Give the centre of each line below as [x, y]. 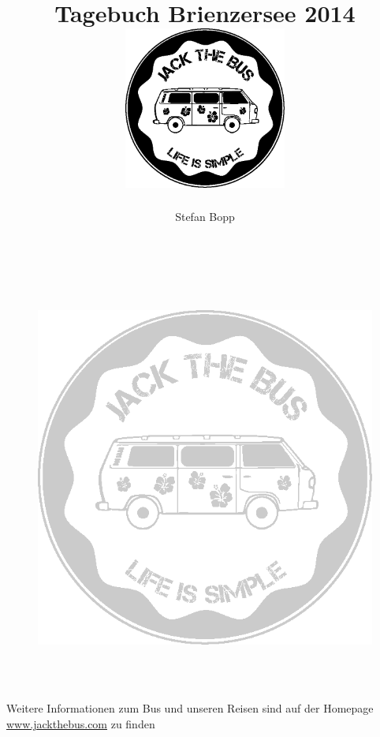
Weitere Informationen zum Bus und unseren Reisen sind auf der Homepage [190, 708]
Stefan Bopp [205, 216]
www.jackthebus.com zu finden [81, 723]
